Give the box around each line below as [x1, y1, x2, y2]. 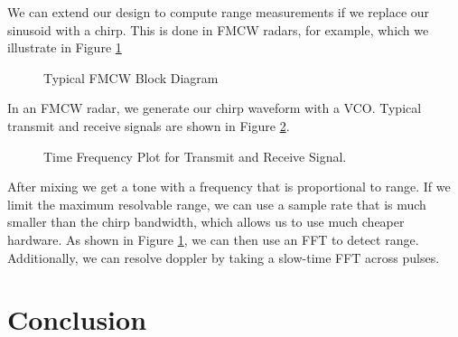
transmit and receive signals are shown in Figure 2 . [7, 116, 290, 135]
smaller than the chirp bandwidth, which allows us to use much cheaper [7, 212, 405, 231]
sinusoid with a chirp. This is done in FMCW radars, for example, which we [7, 20, 429, 39]
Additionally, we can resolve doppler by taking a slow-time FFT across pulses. [7, 248, 440, 267]
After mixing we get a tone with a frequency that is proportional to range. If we [7, 177, 451, 196]
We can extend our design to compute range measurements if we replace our [7, 3, 430, 21]
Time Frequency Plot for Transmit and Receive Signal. [43, 146, 347, 165]
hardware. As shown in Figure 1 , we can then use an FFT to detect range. [7, 229, 419, 248]
